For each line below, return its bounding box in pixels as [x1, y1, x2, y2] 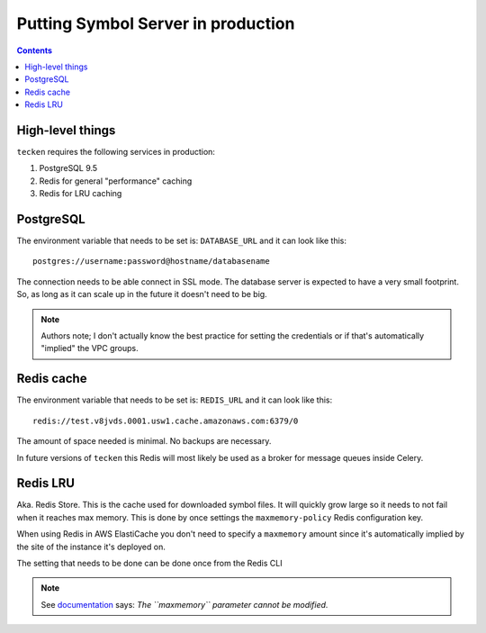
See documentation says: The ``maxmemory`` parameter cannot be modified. [40, 599, 328, 610]
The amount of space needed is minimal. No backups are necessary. [16, 436, 272, 447]
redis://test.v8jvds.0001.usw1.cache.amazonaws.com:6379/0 [32, 415, 299, 426]
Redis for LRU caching [39, 188, 122, 199]
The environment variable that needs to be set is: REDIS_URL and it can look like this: [16, 394, 333, 405]
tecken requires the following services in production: [16, 147, 216, 158]
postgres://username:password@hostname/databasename [32, 257, 270, 267]
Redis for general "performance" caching [39, 176, 193, 186]
